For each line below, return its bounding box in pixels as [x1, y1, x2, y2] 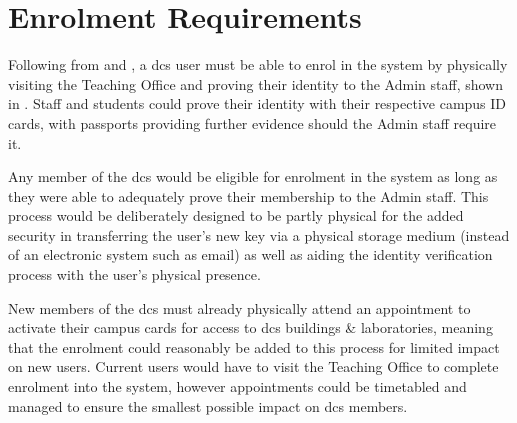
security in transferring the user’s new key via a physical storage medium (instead [8, 224, 510, 245]
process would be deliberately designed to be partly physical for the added [8, 205, 464, 226]
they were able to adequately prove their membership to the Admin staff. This [8, 185, 489, 206]
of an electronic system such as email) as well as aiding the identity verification [8, 244, 493, 265]
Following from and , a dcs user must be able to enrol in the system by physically [8, 54, 508, 75]
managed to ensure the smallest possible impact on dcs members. [8, 395, 408, 416]
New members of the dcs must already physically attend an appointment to [8, 297, 471, 318]
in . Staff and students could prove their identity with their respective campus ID [8, 93, 507, 114]
